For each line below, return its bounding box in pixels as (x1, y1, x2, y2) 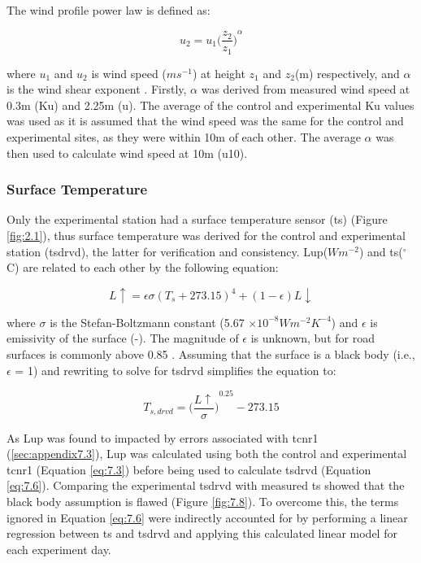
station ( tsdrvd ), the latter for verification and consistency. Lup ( (7, 242, 328, 260)
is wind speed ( (91, 64, 167, 81)
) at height (192, 64, 245, 81)
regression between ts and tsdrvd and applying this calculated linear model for (7, 525, 397, 542)
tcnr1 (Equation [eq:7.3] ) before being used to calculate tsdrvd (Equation (7, 460, 371, 478)
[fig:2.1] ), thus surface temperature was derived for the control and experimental (7, 226, 406, 243)
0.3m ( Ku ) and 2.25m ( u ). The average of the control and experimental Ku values (7, 96, 414, 113)
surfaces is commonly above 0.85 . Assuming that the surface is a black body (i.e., (7, 345, 415, 362)
